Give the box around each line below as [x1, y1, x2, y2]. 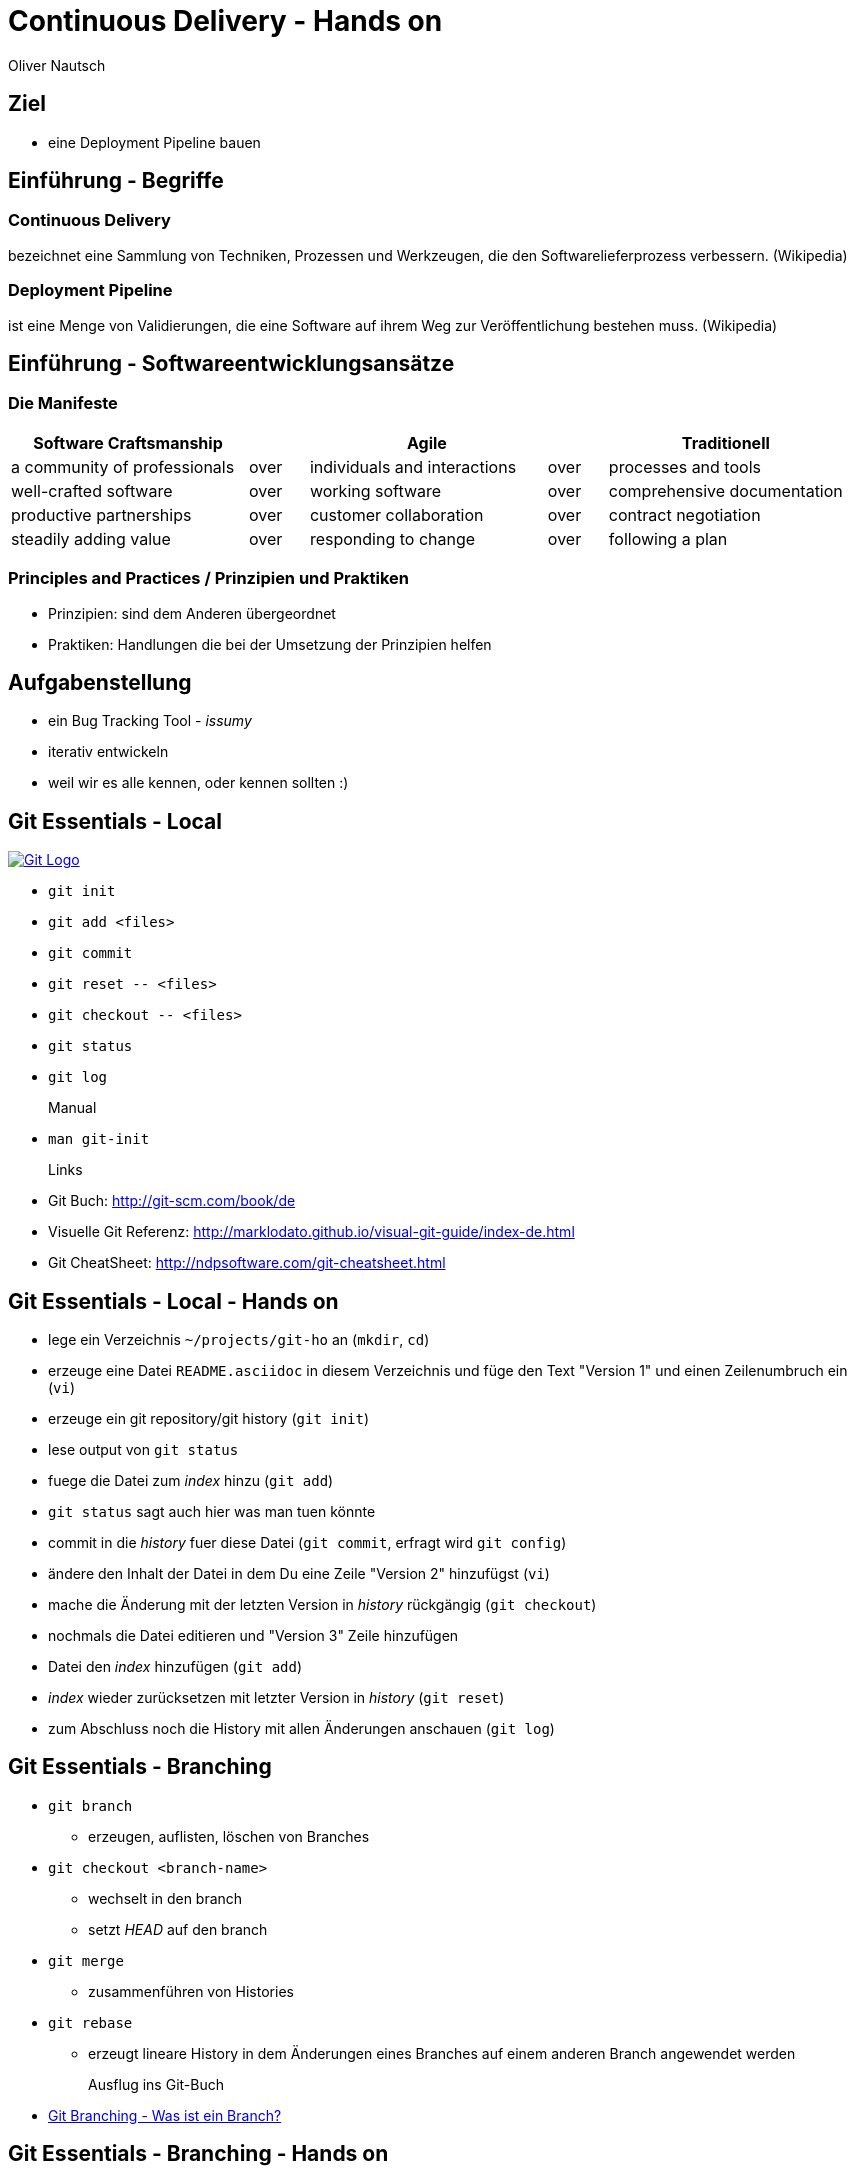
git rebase [48, 2014, 133, 2031]
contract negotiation [608, 504, 761, 525]
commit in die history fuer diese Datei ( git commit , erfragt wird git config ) [48, 1534, 567, 1552]
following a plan [608, 528, 728, 549]
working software [309, 480, 442, 501]
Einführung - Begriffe [8, 168, 224, 194]
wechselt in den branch [88, 1889, 243, 1907]
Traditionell [681, 432, 770, 453]
